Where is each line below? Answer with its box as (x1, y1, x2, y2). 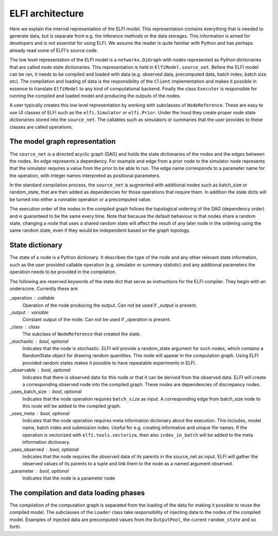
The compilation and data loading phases (9, 488, 145, 497)
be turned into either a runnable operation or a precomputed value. (9, 196, 152, 202)
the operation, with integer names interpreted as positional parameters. (9, 172, 161, 179)
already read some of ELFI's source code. (9, 47, 98, 54)
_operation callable (9, 295, 55, 301)
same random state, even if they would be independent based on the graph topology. (9, 227, 190, 234)
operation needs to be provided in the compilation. (9, 269, 117, 275)
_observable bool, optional (9, 367, 71, 373)
